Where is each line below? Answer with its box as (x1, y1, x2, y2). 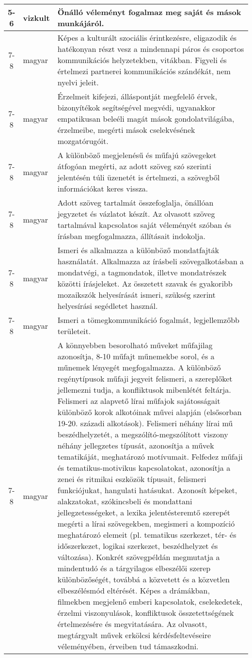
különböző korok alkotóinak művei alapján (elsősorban (57, 406, 242, 417)
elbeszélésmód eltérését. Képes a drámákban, (57, 585, 210, 596)
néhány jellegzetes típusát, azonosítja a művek (57, 440, 214, 451)
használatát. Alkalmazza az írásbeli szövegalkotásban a (57, 256, 244, 267)
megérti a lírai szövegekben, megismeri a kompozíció (57, 518, 235, 529)
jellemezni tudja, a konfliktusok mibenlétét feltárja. (57, 384, 231, 395)
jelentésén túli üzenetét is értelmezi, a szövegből (57, 172, 220, 183)
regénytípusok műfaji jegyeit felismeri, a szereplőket (57, 373, 233, 384)
